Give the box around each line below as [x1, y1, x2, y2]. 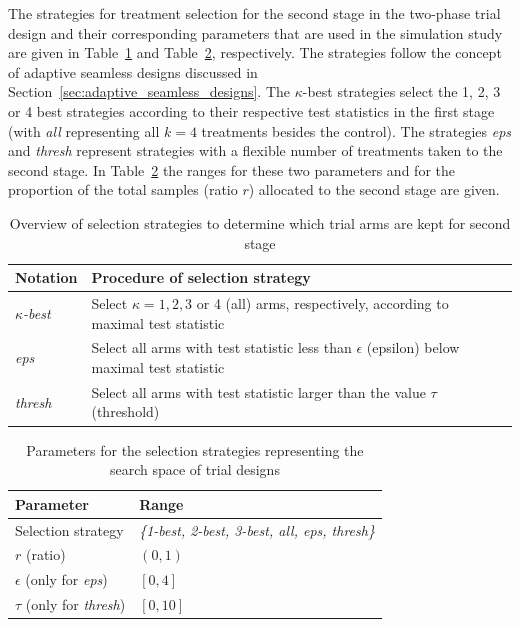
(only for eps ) [25, 569, 108, 590]
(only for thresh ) [25, 594, 126, 615]
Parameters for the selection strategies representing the [26, 439, 364, 460]
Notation [15, 267, 78, 288]
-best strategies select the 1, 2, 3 [302, 81, 501, 102]
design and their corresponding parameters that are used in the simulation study [8, 22, 503, 43]
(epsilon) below [366, 337, 460, 358]
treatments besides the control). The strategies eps [201, 120, 512, 141]
